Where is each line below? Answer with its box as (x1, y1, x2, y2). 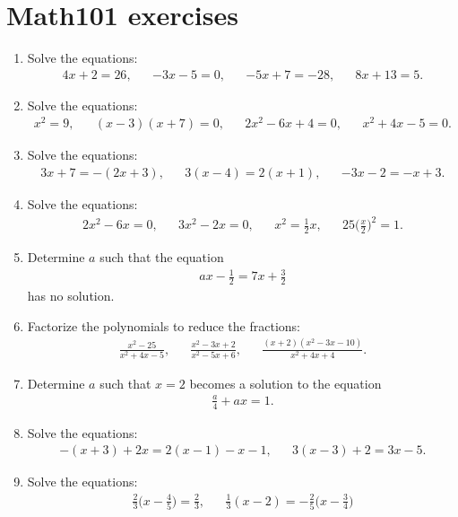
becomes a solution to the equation (189, 373, 382, 392)
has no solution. (27, 286, 115, 304)
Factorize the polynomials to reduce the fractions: (27, 316, 300, 335)
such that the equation (99, 248, 224, 267)
